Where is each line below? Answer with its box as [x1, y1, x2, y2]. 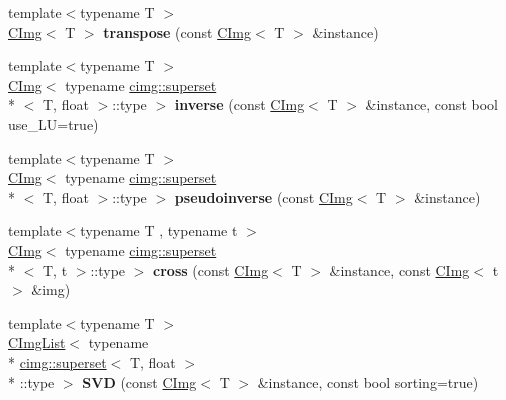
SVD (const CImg [82, 371, 197, 392]
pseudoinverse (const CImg [174, 186, 353, 207]
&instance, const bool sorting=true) [257, 371, 479, 392]
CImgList [8, 332, 66, 353]
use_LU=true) [8, 113, 99, 134]
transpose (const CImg [103, 21, 252, 42]
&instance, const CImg [329, 259, 470, 280]
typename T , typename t [80, 220, 238, 241]
